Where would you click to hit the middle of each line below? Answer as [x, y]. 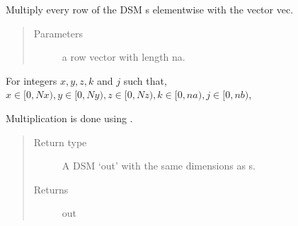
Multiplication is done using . [69, 118]
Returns [51, 189]
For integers [31, 80]
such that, [145, 80]
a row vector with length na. [124, 57]
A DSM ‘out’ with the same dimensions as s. [159, 166]
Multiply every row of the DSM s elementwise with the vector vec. [150, 9]
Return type [60, 142]
